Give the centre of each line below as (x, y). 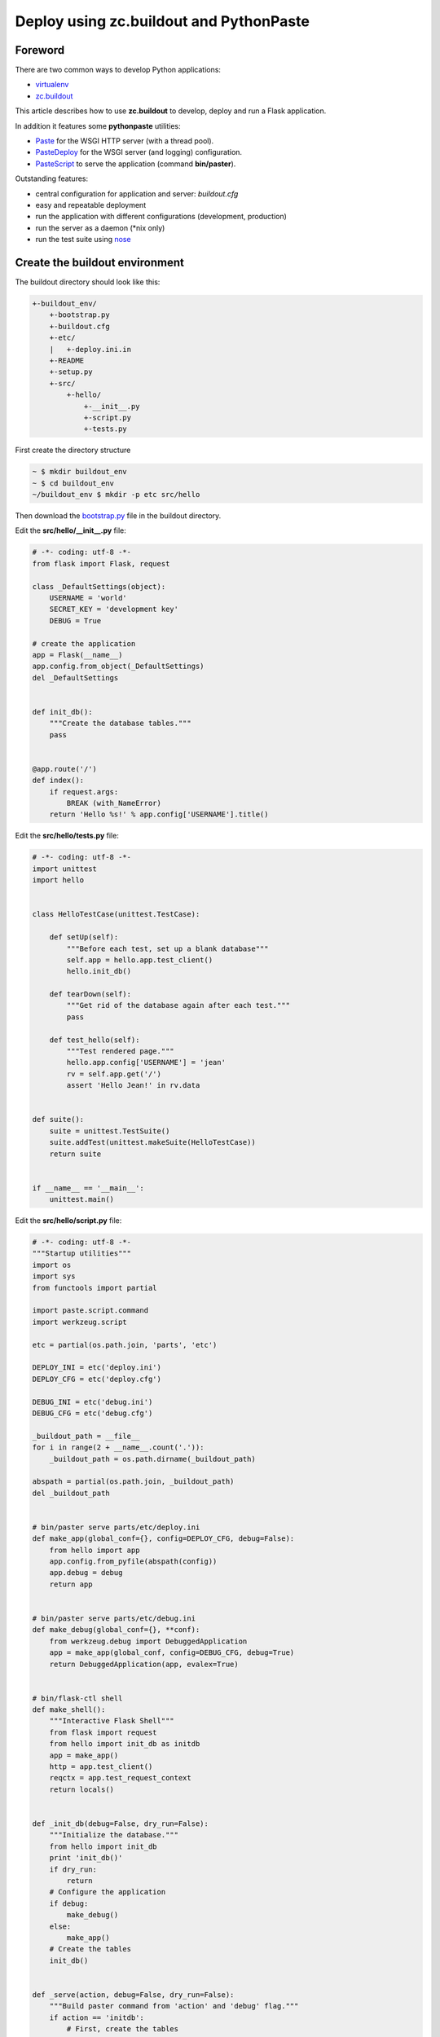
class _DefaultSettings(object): (99, 586)
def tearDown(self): (90, 994)
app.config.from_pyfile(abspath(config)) (133, 1562)
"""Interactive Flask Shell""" (112, 1721)
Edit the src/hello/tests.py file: (67, 836)
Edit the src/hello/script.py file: (68, 1221)
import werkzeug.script (80, 1322)
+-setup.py (71, 372)
